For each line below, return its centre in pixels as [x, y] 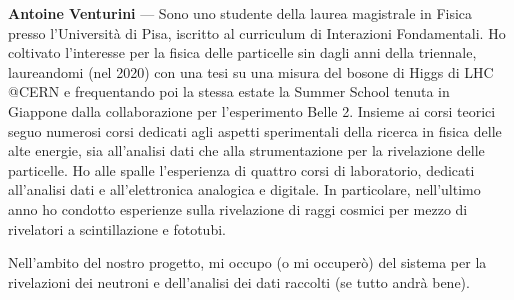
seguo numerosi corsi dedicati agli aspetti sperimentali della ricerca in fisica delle [255, 130]
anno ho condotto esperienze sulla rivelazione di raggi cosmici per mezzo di [238, 208]
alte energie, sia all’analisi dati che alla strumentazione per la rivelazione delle [246, 150]
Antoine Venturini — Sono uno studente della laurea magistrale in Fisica [240, 13]
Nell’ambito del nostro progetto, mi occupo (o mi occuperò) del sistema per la [247, 262]
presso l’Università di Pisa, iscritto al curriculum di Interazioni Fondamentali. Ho [257, 32]
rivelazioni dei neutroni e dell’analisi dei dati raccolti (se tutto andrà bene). [239, 281]
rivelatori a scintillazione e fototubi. [117, 228]
